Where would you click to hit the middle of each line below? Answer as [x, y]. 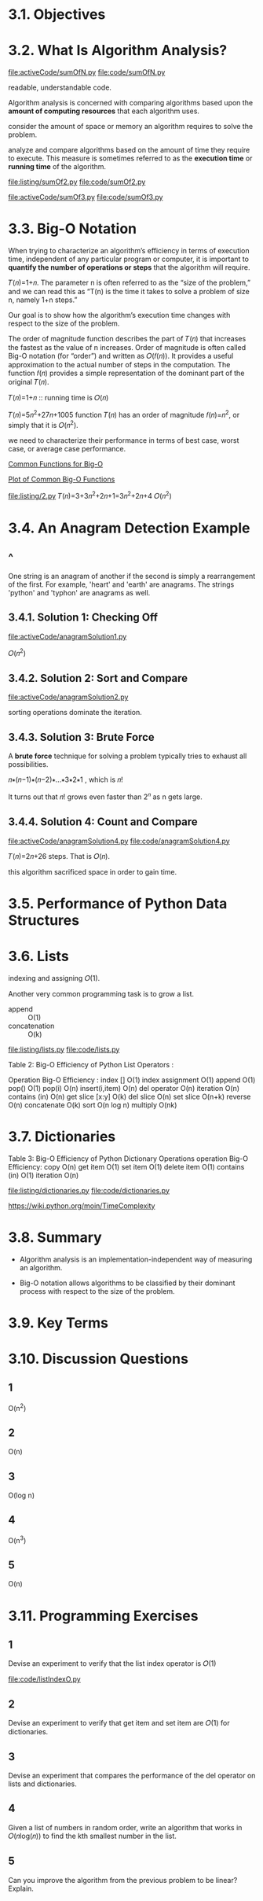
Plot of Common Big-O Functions [62, 479]
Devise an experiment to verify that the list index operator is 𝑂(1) [112, 1663]
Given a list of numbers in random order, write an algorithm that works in [125, 1827]
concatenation [31, 1026]
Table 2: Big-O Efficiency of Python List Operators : [91, 1064]
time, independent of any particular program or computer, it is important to [129, 259]
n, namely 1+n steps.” [43, 300]
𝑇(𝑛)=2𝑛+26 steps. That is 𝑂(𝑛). [59, 856]
